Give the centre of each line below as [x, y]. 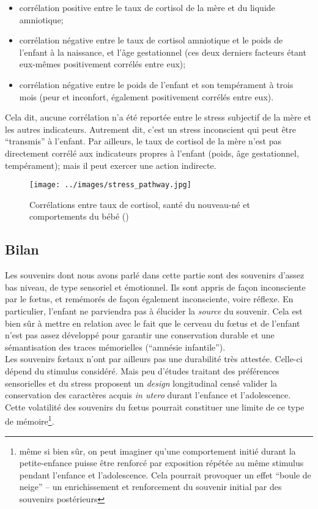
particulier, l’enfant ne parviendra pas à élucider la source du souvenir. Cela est [154, 310]
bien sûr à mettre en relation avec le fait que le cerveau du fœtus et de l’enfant [153, 323]
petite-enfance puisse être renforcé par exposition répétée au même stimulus [161, 463]
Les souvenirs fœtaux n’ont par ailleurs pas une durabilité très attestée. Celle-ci [154, 359]
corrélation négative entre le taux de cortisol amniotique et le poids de [151, 40]
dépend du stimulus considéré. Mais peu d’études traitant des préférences [142, 370]
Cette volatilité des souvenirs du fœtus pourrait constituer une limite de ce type [155, 407]
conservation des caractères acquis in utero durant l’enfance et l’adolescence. [148, 395]
